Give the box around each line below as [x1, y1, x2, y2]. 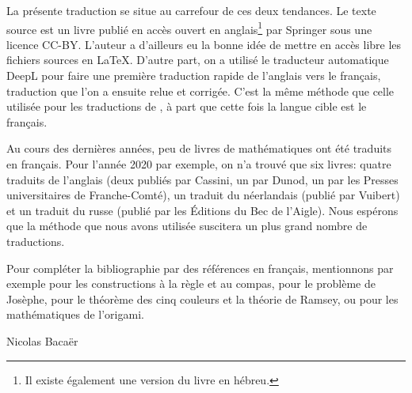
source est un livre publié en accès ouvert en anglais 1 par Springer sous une [6, 18, 372, 37]
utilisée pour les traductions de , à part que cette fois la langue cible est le [6, 98, 367, 115]
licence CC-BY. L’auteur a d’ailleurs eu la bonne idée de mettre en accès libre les [6, 36, 402, 52]
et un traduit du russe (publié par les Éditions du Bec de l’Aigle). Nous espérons [6, 202, 399, 218]
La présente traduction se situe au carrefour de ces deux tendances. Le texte [6, 2, 376, 18]
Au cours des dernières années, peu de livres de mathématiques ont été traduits [6, 140, 392, 157]
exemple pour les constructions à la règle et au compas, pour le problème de [6, 275, 376, 292]
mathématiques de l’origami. [6, 306, 144, 323]
